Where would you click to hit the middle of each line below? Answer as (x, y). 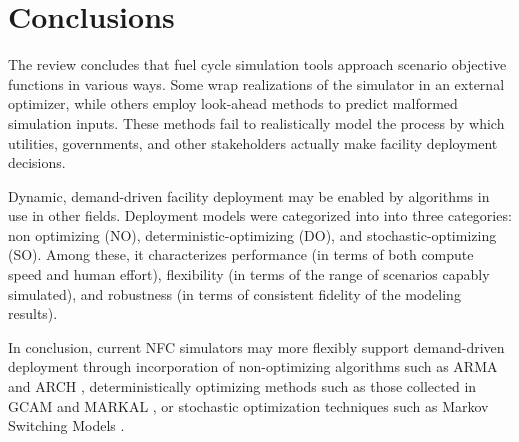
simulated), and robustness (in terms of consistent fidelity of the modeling (234, 293)
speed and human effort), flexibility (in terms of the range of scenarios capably (249, 274)
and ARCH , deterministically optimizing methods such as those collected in (242, 386)
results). (33, 313)
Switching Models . (66, 425)
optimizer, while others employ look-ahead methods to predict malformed (233, 103)
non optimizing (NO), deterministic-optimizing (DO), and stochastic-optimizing (252, 234)
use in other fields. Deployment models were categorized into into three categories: (260, 215)
